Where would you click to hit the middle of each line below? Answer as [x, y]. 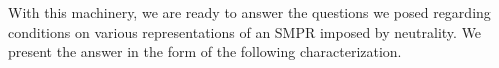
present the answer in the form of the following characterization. [205, 51]
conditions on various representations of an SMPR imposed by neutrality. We [245, 31]
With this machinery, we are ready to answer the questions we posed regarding [249, 12]
